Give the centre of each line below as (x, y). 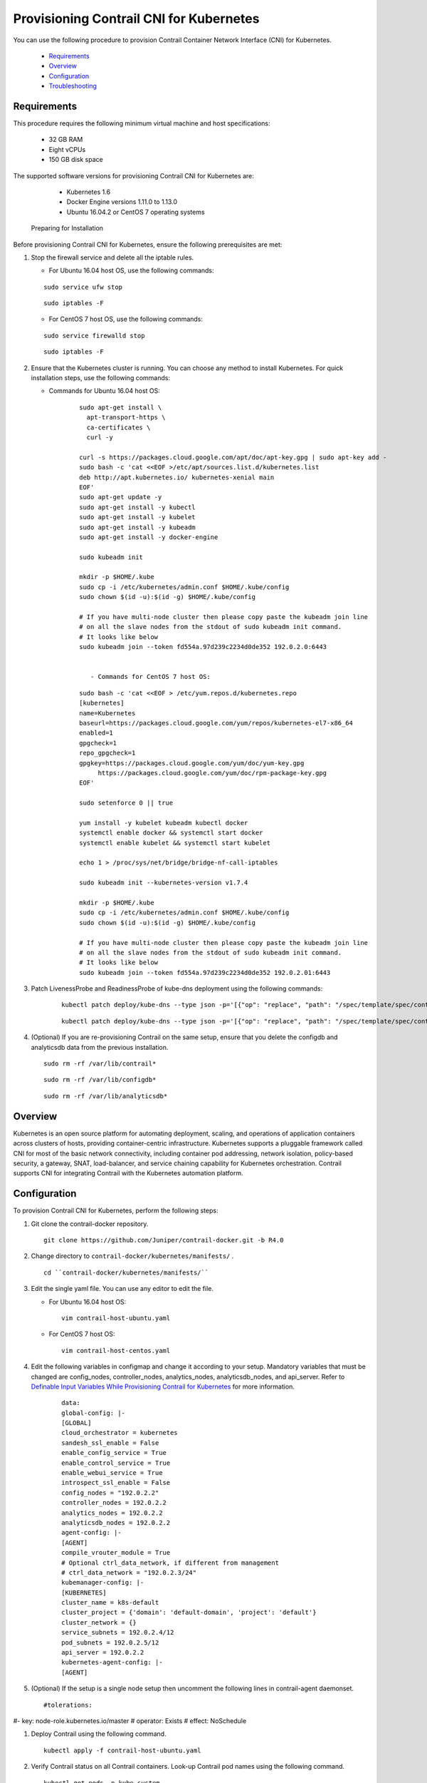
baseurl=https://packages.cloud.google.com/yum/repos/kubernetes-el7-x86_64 (216, 723)
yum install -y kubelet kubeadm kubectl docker (164, 823)
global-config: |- (94, 1413)
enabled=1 (96, 733)
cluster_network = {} (99, 1622)
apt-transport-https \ (126, 418)
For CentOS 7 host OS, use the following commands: (126, 319)
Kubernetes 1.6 (88, 192)
